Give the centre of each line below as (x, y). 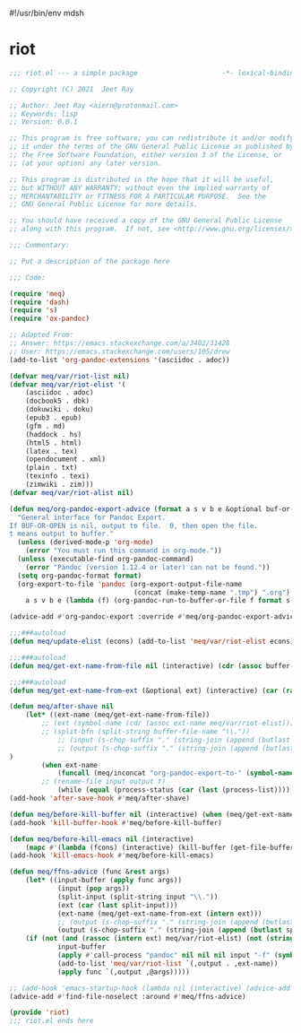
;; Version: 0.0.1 (43, 122)
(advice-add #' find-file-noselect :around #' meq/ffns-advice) (128, 996)
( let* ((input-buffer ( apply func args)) (103, 881)
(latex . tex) (52, 451)
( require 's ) (34, 310)
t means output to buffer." (62, 534)
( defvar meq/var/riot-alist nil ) (72, 492)
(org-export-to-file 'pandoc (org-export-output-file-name (130, 584)
